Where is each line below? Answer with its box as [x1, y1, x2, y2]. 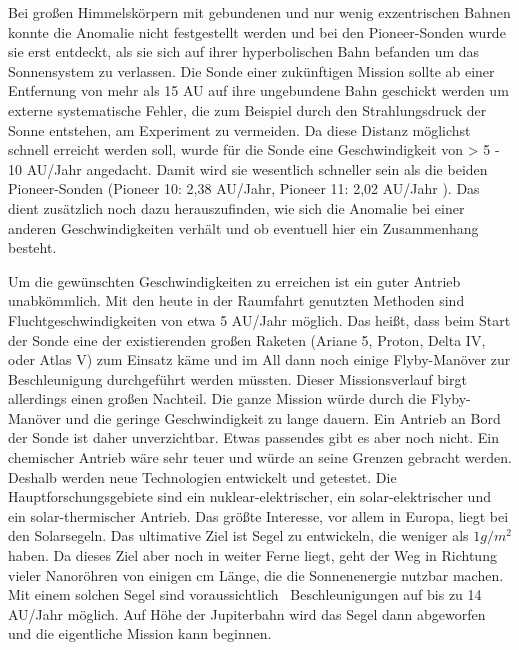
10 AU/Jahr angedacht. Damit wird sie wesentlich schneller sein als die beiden [8, 158, 488, 179]
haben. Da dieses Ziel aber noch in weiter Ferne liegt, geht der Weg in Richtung [8, 545, 497, 566]
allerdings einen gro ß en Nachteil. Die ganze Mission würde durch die [8, 388, 427, 409]
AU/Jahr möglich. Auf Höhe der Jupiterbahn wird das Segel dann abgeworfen [8, 603, 486, 624]
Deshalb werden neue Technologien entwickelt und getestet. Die [8, 466, 397, 487]
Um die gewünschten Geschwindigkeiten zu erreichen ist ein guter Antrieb [8, 270, 461, 291]
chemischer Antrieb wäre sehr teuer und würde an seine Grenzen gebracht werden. [8, 447, 512, 468]
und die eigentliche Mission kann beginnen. [8, 623, 272, 644]
